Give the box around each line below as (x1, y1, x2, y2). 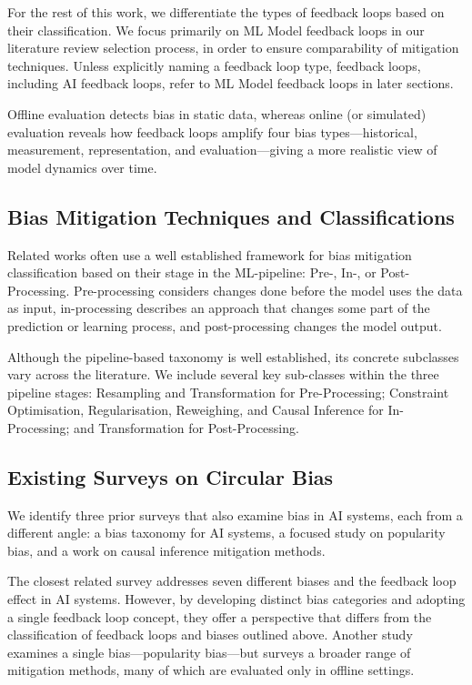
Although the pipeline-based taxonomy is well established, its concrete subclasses (7, 347, 459, 366)
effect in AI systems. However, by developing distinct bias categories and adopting (7, 589, 466, 609)
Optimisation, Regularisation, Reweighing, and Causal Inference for (7, 400, 384, 419)
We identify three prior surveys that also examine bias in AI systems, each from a (7, 505, 463, 524)
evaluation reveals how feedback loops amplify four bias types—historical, (7, 122, 417, 141)
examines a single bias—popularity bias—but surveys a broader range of (7, 642, 411, 661)
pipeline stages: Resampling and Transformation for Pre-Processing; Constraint (7, 382, 449, 401)
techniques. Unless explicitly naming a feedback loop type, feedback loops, (7, 55, 421, 75)
